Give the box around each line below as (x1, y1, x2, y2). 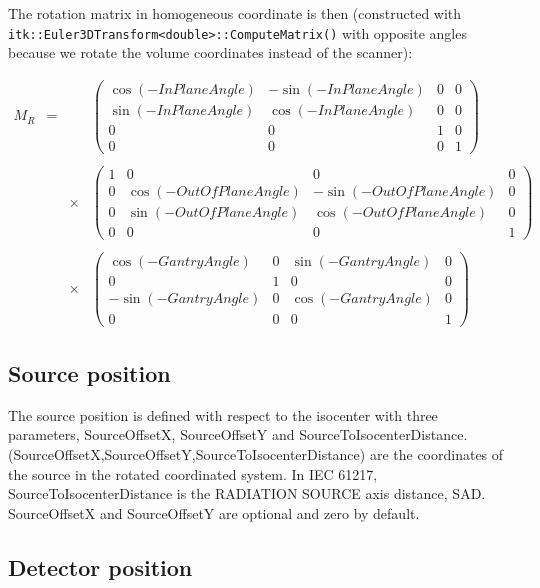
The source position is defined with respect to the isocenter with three (8, 404, 438, 425)
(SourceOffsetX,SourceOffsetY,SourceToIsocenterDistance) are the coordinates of (8, 443, 504, 464)
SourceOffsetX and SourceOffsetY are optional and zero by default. (8, 502, 420, 523)
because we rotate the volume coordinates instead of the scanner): (8, 42, 413, 63)
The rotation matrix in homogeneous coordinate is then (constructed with (8, 3, 462, 23)
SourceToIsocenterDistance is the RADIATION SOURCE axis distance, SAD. (8, 483, 486, 504)
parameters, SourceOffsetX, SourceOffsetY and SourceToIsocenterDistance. (8, 424, 468, 445)
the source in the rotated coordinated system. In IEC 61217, (8, 463, 378, 484)
